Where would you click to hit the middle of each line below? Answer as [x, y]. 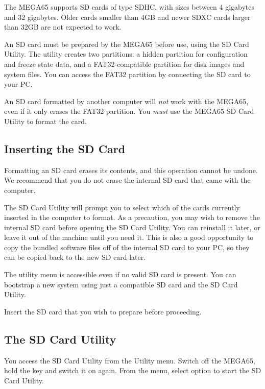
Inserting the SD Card [65, 148]
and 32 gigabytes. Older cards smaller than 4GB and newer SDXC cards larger [127, 17]
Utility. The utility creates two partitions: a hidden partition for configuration [126, 54]
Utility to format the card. [45, 121]
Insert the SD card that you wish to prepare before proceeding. [103, 311]
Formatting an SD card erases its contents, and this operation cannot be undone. [131, 170]
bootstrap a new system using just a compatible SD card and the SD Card [121, 284]
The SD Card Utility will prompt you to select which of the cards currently [122, 207]
